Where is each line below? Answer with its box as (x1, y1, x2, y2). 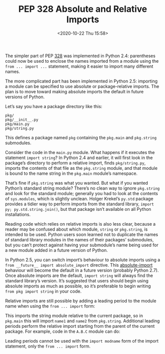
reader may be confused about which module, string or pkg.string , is (5, 226, 148, 232)
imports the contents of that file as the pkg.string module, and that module (5, 165, 158, 171)
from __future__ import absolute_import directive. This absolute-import (5, 262, 153, 268)
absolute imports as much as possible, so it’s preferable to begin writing (5, 283, 151, 289)
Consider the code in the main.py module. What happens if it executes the (5, 149, 155, 155)
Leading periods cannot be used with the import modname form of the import (5, 338, 159, 344)
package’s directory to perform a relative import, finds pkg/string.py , (5, 159, 146, 166)
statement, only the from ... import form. (5, 343, 91, 349)
